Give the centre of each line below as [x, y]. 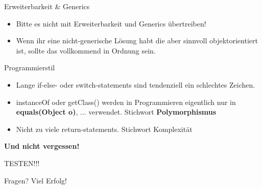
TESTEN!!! [22, 163]
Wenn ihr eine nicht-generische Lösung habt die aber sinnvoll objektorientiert [137, 40]
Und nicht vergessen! [42, 146]
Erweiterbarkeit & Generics [47, 6]
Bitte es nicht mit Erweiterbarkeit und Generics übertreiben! [111, 23]
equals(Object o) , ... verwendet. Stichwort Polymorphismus [116, 112]
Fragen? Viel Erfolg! [35, 180]
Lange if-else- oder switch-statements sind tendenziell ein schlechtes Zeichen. [136, 84]
